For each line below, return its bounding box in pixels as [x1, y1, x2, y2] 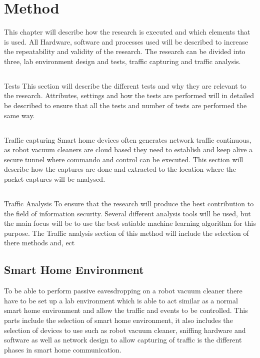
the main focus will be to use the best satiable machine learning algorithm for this [4, 218, 256, 228]
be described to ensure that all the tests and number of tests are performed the [4, 100, 247, 111]
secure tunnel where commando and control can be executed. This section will [4, 154, 243, 164]
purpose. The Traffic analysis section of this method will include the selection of [4, 227, 249, 238]
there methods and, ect [4, 237, 75, 248]
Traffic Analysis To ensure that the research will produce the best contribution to [4, 198, 254, 209]
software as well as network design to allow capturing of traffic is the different [4, 334, 242, 345]
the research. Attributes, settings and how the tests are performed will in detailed [4, 90, 254, 101]
